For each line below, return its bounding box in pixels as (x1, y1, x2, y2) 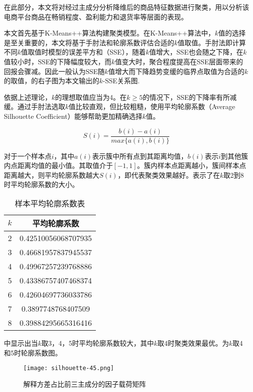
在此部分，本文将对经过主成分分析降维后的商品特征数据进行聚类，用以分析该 (4, 2, 249, 12)
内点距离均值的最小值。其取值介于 (4, 160, 113, 170)
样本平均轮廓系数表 (15, 197, 85, 209)
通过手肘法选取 (17, 101, 65, 112)
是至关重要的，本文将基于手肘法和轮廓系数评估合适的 (4, 37, 174, 47)
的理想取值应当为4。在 (55, 92, 127, 102)
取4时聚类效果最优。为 (157, 337, 229, 348)
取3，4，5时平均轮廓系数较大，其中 (41, 337, 154, 348)
